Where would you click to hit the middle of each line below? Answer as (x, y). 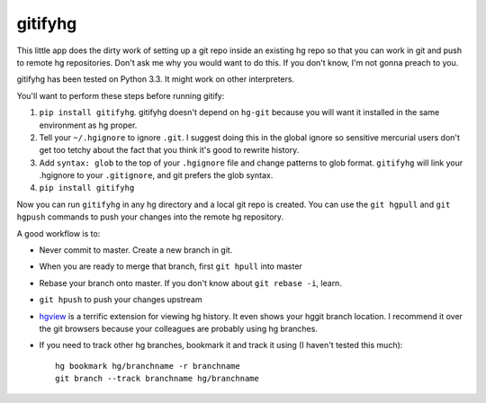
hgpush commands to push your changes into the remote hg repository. (150, 217)
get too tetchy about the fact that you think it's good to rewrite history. (169, 150)
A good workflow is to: (58, 233)
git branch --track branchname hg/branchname (157, 379)
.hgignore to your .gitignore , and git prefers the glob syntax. (156, 175)
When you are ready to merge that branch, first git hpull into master (171, 266)
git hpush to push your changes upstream (121, 300)
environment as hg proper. (88, 125)
